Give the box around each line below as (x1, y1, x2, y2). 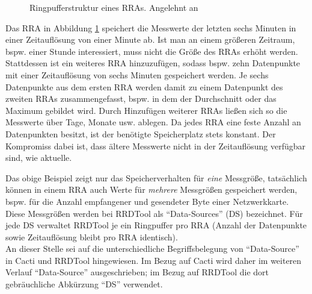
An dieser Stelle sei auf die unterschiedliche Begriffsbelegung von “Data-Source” (5, 242, 299, 255)
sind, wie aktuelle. (5, 151, 72, 164)
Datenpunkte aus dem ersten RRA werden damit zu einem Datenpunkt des (5, 80, 283, 93)
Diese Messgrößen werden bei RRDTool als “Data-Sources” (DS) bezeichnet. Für (5, 207, 303, 219)
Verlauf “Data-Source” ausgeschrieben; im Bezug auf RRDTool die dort (5, 266, 269, 278)
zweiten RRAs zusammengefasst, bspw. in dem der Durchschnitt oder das (5, 92, 277, 105)
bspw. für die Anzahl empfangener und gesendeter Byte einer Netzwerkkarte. (5, 195, 289, 207)
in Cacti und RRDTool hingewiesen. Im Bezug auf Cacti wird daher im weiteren (5, 254, 302, 266)
